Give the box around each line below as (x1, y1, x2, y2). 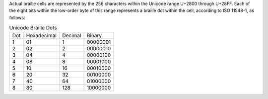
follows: (9, 14, 25, 20)
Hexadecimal (26, 32, 57, 39)
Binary (86, 32, 102, 39)
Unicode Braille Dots (9, 24, 57, 31)
